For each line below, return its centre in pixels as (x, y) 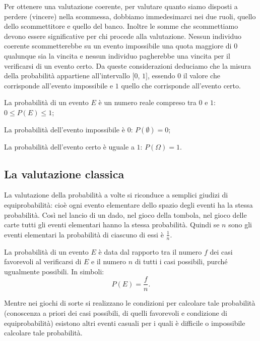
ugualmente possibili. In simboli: (54, 271)
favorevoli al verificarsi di (43, 261)
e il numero (109, 261)
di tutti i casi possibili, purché (181, 261)
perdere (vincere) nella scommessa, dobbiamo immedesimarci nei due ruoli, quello (130, 16)
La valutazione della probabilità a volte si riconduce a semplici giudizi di (116, 195)
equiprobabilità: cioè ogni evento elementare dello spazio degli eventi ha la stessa (128, 204)
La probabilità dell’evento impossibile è (64, 129)
